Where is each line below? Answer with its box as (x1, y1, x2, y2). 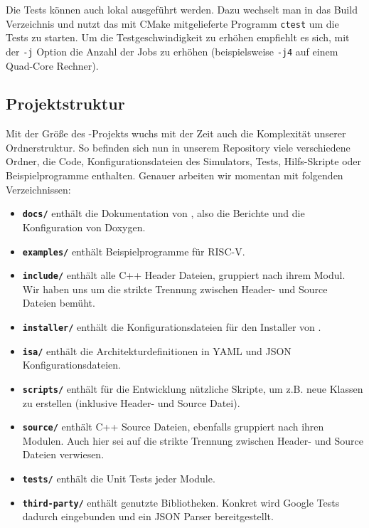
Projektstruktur (6, 93, 125, 115)
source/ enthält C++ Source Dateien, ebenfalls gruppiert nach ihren (22, 419, 324, 434)
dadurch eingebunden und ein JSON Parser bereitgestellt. (22, 509, 274, 524)
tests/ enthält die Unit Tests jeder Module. (22, 471, 215, 486)
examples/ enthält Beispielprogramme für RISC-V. (22, 243, 245, 258)
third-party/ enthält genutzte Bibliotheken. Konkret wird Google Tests (22, 495, 340, 509)
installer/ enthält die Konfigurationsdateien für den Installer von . (22, 320, 321, 334)
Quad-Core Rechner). (6, 58, 99, 73)
